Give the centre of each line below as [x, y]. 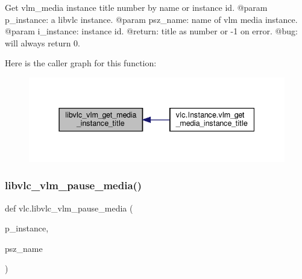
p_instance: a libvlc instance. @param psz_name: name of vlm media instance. [151, 19]
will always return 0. [42, 42]
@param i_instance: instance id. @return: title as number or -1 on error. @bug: [151, 31]
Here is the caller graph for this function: [81, 63]
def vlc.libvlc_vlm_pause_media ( [69, 208]
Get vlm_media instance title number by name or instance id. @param [136, 7]
